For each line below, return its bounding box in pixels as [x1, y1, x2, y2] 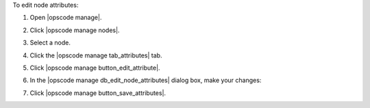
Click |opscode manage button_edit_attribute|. [29, 64, 160, 72]
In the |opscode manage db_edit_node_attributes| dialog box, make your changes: [29, 76, 262, 85]
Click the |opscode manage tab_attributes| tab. [29, 51, 162, 59]
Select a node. [29, 38, 71, 47]
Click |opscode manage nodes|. [29, 26, 120, 34]
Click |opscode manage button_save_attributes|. [29, 89, 166, 97]
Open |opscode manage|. [29, 14, 102, 22]
